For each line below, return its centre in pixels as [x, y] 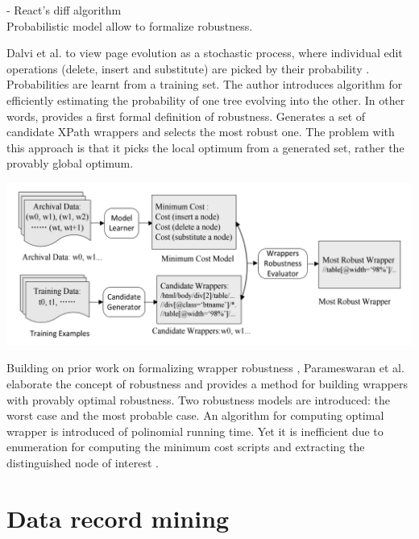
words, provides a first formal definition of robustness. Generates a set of [186, 116]
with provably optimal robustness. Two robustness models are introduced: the [198, 399]
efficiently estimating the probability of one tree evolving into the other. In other [206, 100]
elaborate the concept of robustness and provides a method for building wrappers [207, 383]
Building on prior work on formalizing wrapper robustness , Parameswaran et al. [205, 368]
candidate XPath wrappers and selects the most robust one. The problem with [201, 132]
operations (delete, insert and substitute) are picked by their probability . [188, 68]
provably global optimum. [70, 163]
